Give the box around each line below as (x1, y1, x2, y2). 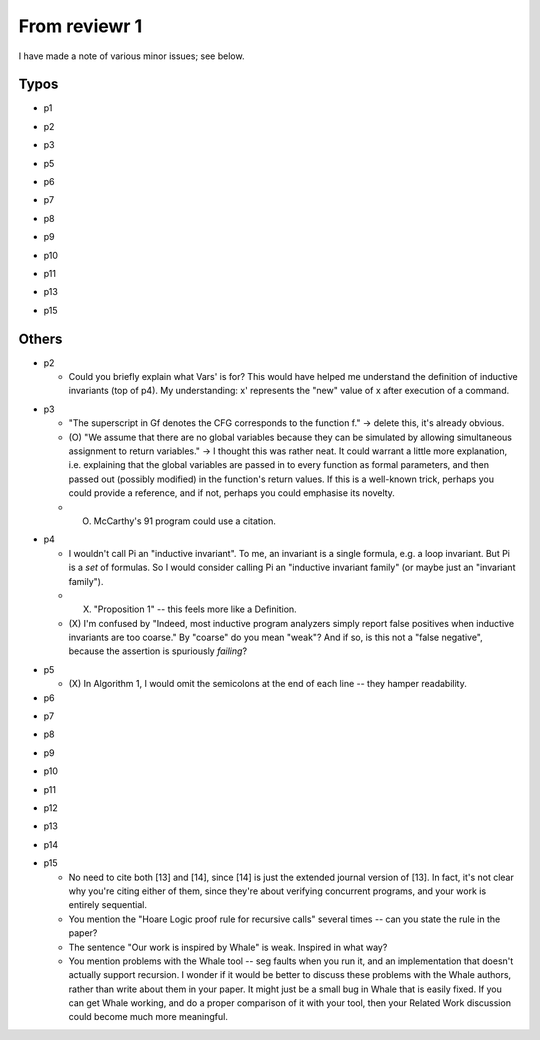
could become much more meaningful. (68, 1011, 229, 1023)
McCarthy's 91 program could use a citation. (93, 515, 277, 527)
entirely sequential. (68, 899, 147, 911)
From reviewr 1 (18, 15, 143, 37)
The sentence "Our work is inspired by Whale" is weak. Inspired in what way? (68, 941, 388, 953)
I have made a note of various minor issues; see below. (18, 50, 245, 62)
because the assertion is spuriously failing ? (68, 645, 248, 657)
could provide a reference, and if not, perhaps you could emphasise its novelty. (68, 487, 395, 499)
